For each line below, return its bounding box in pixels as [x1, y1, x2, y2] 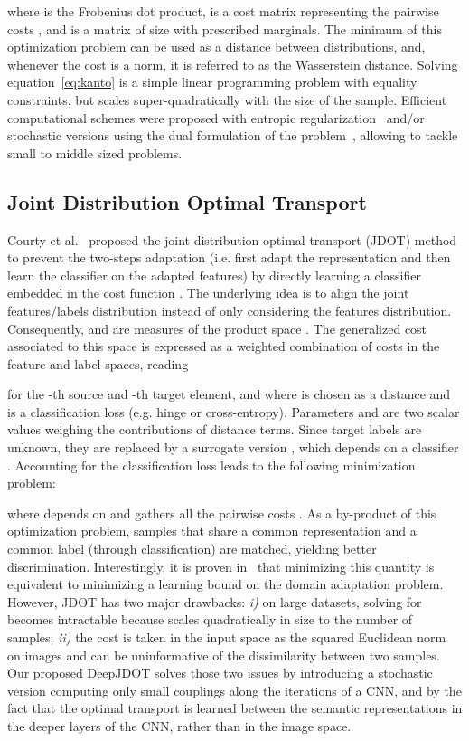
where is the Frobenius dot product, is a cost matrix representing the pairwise [7, 2, 439, 20]
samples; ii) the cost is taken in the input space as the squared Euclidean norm [7, 628, 446, 647]
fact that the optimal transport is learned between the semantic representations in [7, 698, 463, 717]
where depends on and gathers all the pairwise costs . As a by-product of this [7, 503, 436, 522]
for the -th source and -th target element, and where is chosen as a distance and [7, 385, 451, 404]
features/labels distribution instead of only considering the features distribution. [7, 300, 452, 319]
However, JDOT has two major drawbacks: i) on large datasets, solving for [7, 592, 422, 611]
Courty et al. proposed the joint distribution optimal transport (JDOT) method [7, 230, 457, 249]
